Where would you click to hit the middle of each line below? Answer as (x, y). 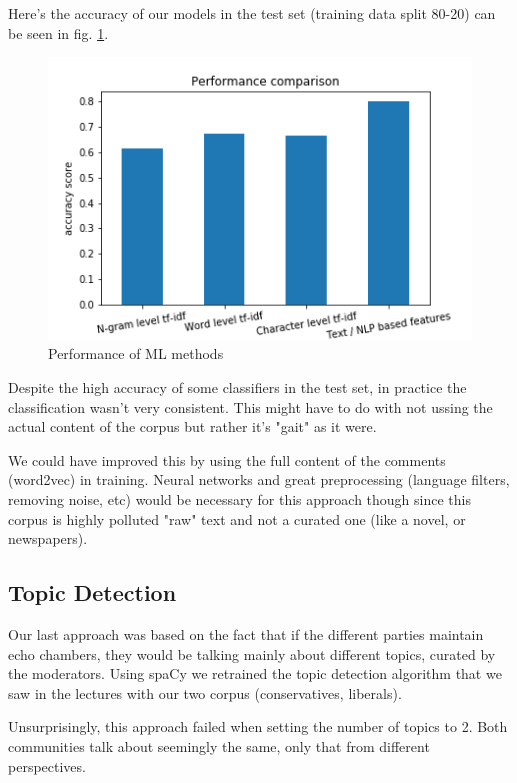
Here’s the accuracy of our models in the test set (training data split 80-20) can (252, 13)
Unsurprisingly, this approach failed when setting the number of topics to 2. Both (258, 726)
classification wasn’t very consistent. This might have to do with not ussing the (250, 406)
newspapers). (48, 538)
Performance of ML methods (136, 353)
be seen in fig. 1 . (58, 32)
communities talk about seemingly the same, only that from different (219, 745)
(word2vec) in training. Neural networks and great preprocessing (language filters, (259, 479)
